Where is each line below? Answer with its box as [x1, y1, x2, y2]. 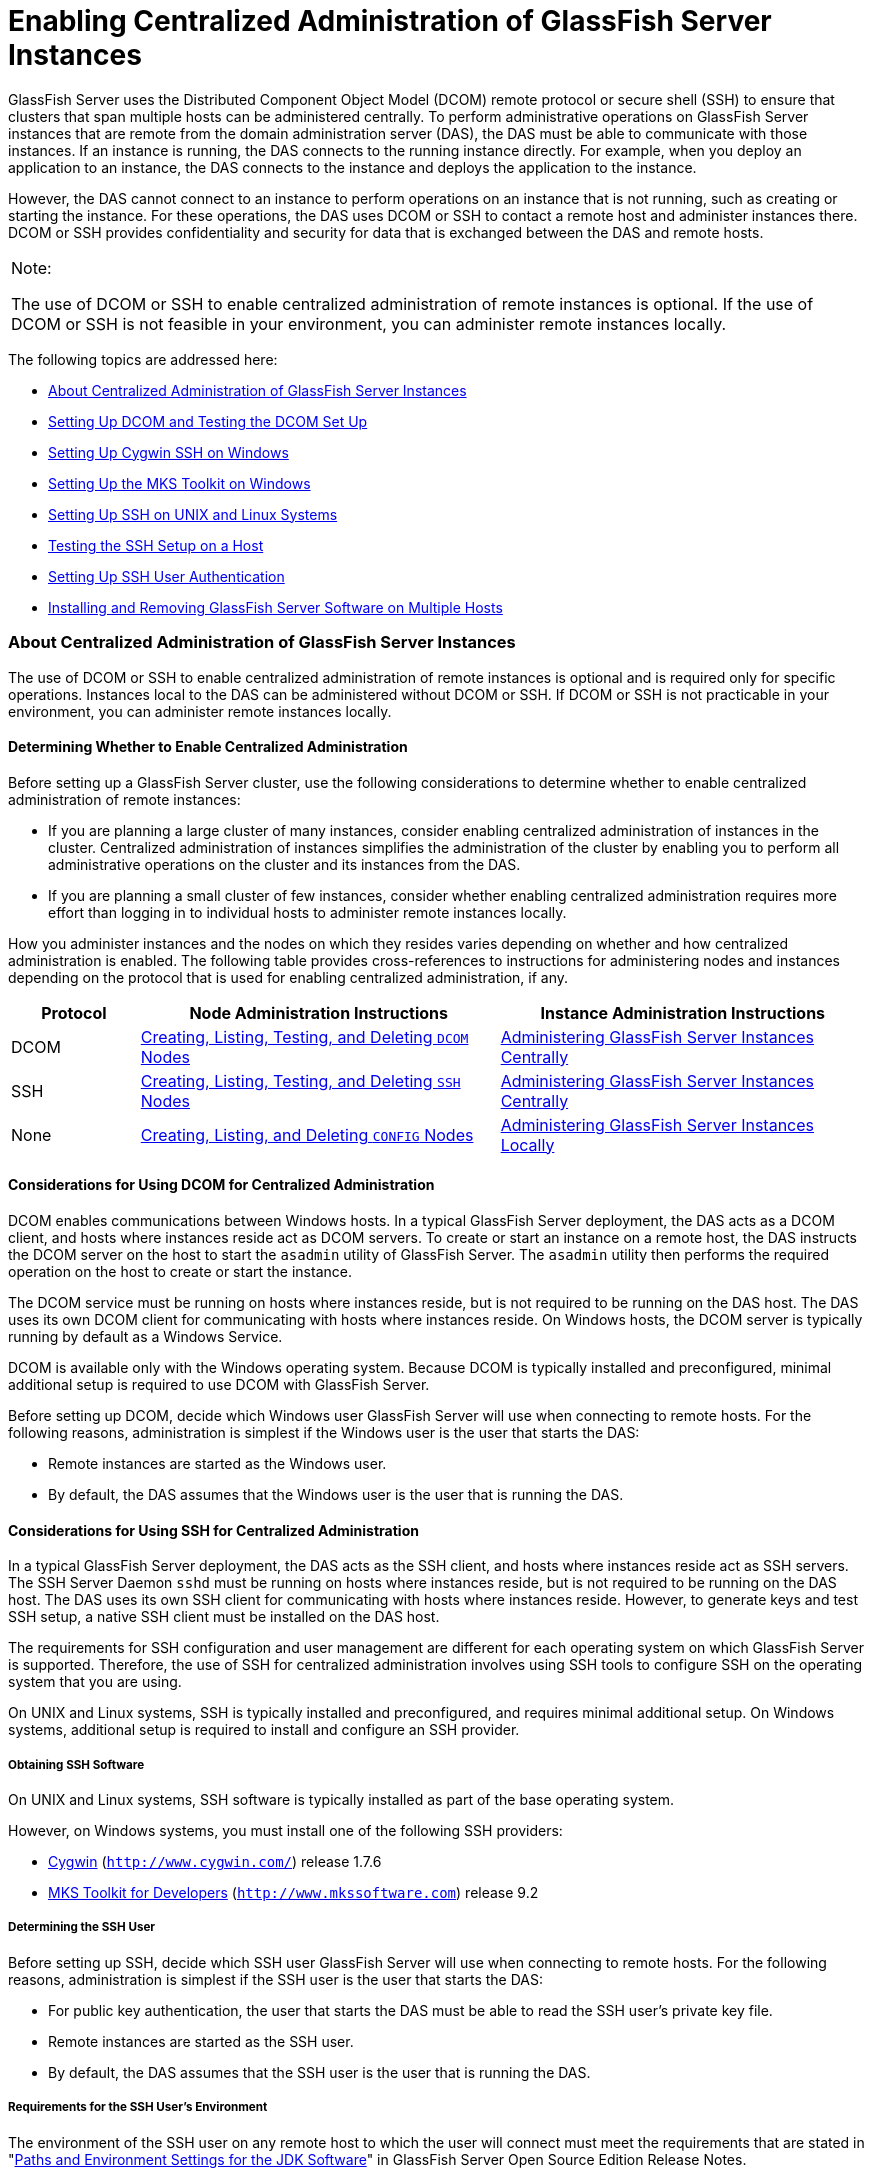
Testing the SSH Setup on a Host [48, 536, 264, 554]
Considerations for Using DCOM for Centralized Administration [8, 1176, 435, 1194]
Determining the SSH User [8, 1920, 156, 1935]
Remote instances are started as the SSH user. [48, 2032, 354, 2050]
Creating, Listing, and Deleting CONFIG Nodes [140, 1124, 474, 1145]
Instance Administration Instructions [540, 1002, 826, 1023]
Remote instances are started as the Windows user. [48, 1454, 387, 1472]
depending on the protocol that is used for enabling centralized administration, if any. [8, 968, 569, 986]
